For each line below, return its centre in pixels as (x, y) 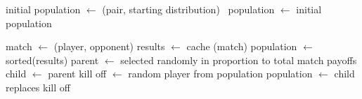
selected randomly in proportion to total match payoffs (239, 60)
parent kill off (77, 74)
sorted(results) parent (52, 60)
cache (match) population (242, 46)
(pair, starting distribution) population (188, 9)
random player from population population (220, 74)
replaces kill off (38, 87)
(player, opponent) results (109, 46)
